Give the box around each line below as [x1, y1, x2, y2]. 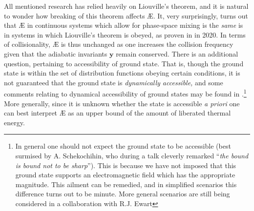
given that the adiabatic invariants [4, 48, 107, 58]
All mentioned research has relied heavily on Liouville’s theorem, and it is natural [4, 1, 249, 11]
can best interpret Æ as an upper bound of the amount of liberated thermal [4, 108, 231, 118]
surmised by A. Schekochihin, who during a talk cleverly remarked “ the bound [15, 150, 249, 160]
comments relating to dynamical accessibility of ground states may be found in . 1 [4, 87, 247, 98]
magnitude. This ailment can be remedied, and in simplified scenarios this [15, 179, 237, 189]
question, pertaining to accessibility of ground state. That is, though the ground [4, 58, 244, 68]
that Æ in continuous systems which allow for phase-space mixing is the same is [4, 20, 243, 30]
